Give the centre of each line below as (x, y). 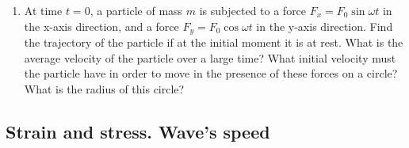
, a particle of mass (136, 10)
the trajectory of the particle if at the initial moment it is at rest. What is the (214, 42)
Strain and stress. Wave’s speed (138, 131)
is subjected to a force (253, 10)
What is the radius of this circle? (104, 88)
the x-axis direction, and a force (101, 26)
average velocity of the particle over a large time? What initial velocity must (210, 57)
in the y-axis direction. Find (325, 26)
